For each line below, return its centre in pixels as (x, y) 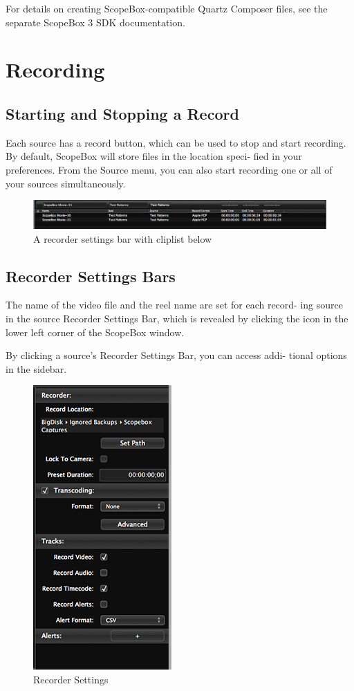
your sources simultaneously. (66, 183)
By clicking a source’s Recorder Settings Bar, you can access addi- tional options (176, 355)
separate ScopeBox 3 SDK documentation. (95, 22)
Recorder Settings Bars (91, 276)
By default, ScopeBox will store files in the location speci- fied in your (154, 156)
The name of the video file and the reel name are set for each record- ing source (174, 305)
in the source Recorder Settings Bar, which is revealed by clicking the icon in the (177, 318)
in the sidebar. (36, 368)
